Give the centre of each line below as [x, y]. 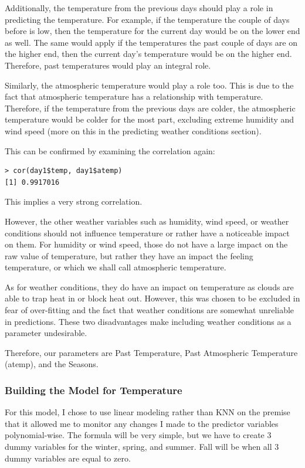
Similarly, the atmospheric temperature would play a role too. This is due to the [149, 85]
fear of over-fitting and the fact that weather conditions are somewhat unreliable [150, 310]
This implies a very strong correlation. [74, 201]
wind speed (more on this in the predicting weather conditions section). [133, 130]
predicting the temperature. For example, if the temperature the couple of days [147, 19]
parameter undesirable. [46, 333]
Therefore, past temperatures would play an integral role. [108, 65]
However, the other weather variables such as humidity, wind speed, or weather [147, 221]
